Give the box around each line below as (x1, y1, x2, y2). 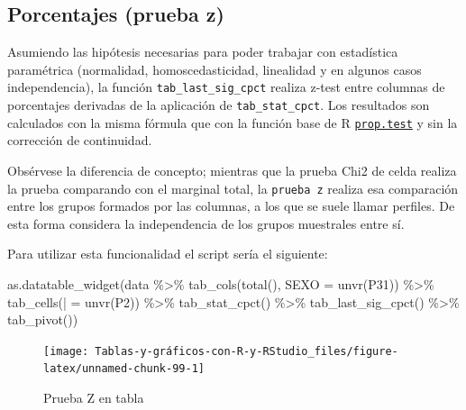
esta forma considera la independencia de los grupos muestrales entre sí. (7, 214, 405, 232)
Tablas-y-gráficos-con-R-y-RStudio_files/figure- (95, 344, 398, 358)
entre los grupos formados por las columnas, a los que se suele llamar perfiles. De (7, 196, 455, 215)
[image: (43, 344, 89, 358)
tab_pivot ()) (7, 310, 78, 329)
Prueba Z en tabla (43, 388, 144, 407)
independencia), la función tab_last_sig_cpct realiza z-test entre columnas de (7, 77, 445, 96)
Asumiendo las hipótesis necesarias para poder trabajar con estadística (7, 42, 398, 61)
